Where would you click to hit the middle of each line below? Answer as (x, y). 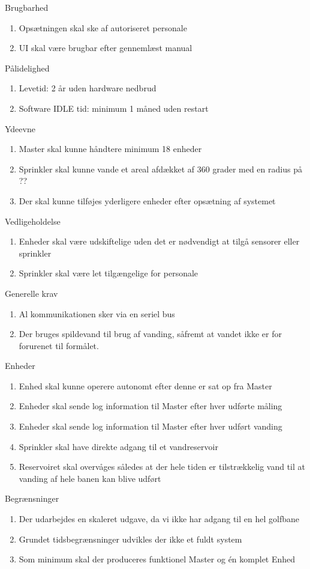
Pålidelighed (27, 68)
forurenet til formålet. (59, 345)
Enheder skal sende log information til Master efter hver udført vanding (151, 426)
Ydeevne (20, 128)
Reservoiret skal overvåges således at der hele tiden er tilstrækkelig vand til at (162, 467)
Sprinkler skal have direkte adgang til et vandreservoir (118, 446)
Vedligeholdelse (33, 221)
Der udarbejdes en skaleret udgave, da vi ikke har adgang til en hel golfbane (159, 519)
